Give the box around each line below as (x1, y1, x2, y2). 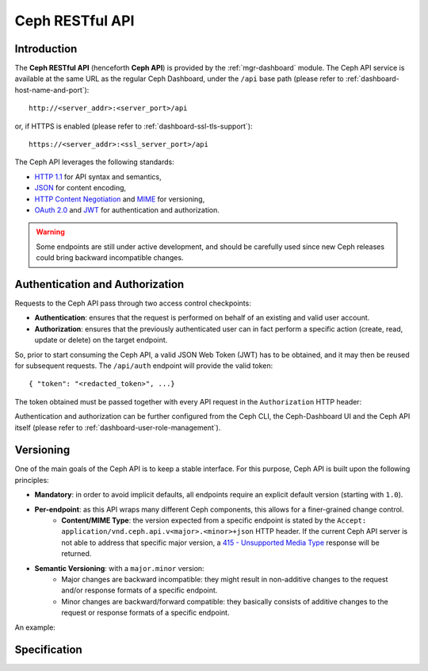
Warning (36, 227, 65, 237)
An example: (14, 623, 55, 632)
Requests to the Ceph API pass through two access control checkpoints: (14, 298, 251, 309)
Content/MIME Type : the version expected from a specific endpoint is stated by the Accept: (61, 516, 367, 525)
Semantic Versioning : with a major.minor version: (34, 563, 205, 573)
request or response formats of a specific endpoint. (61, 608, 230, 618)
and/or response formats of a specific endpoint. (61, 585, 218, 595)
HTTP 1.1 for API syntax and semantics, (34, 171, 162, 182)
